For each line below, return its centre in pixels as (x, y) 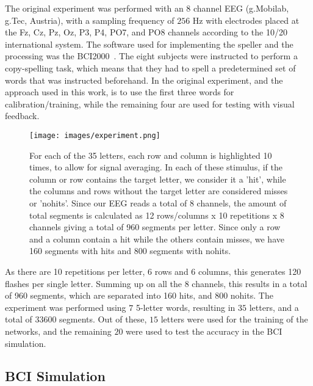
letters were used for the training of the (234, 319)
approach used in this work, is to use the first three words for (120, 92)
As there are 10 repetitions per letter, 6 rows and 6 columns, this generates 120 (153, 271)
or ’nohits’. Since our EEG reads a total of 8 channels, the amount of (158, 202)
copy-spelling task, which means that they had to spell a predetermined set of (150, 67)
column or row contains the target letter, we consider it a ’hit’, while (158, 179)
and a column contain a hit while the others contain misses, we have (157, 239)
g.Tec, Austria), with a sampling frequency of (90, 20)
